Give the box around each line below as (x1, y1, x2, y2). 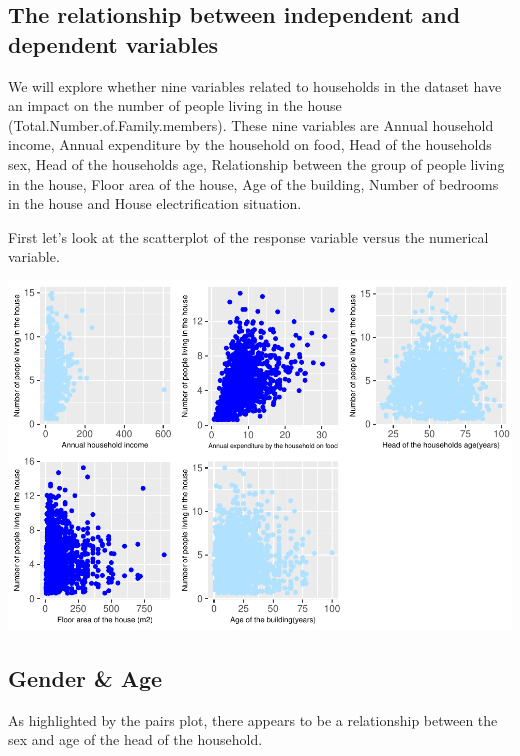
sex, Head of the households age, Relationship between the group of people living (8, 153, 505, 174)
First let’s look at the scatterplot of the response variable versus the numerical (8, 226, 489, 247)
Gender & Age (8, 662, 163, 693)
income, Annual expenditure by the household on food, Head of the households (8, 134, 492, 155)
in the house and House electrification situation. (8, 193, 302, 214)
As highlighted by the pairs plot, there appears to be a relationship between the (8, 709, 498, 730)
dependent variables (8, 28, 218, 59)
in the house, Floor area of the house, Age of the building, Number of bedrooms (8, 173, 499, 194)
